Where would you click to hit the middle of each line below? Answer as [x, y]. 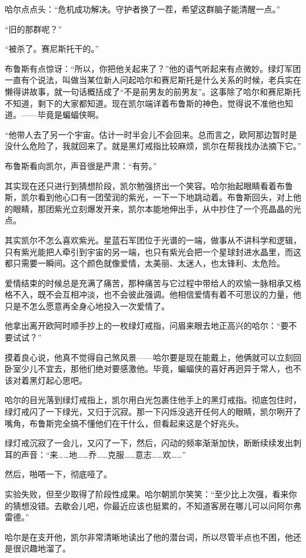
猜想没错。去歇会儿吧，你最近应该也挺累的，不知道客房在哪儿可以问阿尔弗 [157, 505]
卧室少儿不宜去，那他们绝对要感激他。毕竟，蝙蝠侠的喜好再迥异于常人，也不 [153, 369]
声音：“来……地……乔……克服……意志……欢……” [103, 454]
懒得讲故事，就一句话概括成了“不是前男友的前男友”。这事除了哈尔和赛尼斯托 [153, 91]
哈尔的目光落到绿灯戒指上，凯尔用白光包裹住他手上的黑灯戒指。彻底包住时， [153, 400]
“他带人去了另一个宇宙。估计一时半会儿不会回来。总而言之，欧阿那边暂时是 [151, 134]
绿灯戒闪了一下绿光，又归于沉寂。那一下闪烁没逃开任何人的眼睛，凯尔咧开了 [153, 412]
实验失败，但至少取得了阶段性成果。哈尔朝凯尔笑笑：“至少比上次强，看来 [147, 494]
